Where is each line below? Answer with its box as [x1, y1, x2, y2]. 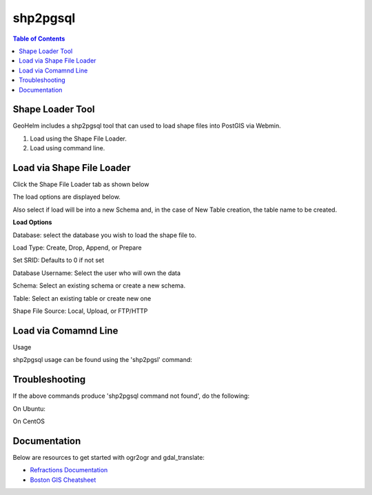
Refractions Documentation [30, 466, 108, 474]
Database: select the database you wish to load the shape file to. [12, 231, 196, 239]
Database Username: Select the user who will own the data [12, 269, 181, 277]
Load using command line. [30, 144, 105, 152]
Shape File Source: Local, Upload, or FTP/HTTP [12, 307, 148, 315]
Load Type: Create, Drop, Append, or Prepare [12, 243, 142, 252]
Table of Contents [12, 34, 65, 43]
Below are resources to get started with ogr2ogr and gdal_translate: [12, 453, 205, 461]
